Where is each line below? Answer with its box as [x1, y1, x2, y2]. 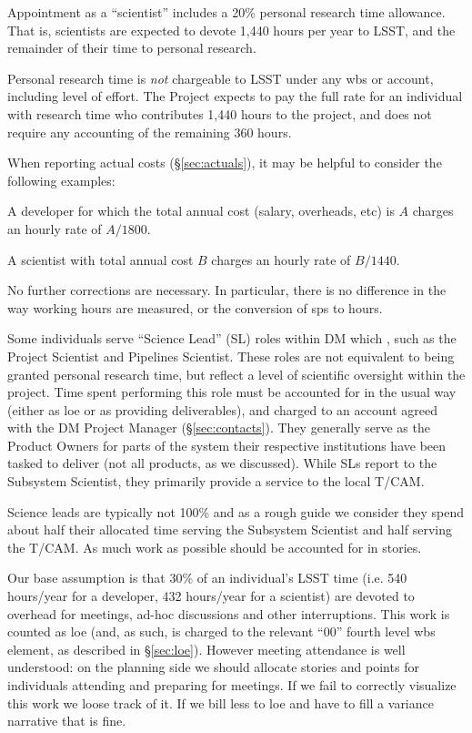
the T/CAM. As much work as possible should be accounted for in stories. [7, 537, 422, 556]
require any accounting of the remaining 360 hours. [7, 122, 292, 141]
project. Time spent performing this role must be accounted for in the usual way [7, 382, 457, 402]
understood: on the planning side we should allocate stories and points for [7, 657, 419, 677]
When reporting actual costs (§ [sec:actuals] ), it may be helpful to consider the [7, 153, 442, 172]
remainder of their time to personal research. [7, 38, 256, 57]
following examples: [7, 170, 115, 189]
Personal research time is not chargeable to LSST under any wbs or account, [7, 68, 434, 87]
